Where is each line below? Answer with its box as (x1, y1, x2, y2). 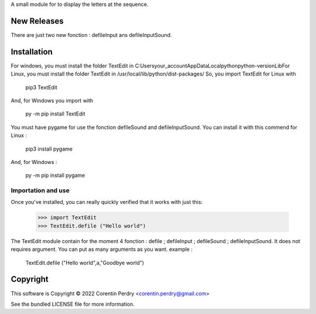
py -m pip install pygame (25, 172, 85, 179)
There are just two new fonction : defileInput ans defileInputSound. (11, 31, 172, 38)
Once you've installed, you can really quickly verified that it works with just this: (11, 199, 203, 206)
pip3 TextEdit (25, 84, 58, 91)
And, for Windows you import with (11, 97, 94, 104)
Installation (11, 47, 53, 57)
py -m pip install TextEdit (25, 110, 85, 117)
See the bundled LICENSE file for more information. (11, 301, 135, 308)
